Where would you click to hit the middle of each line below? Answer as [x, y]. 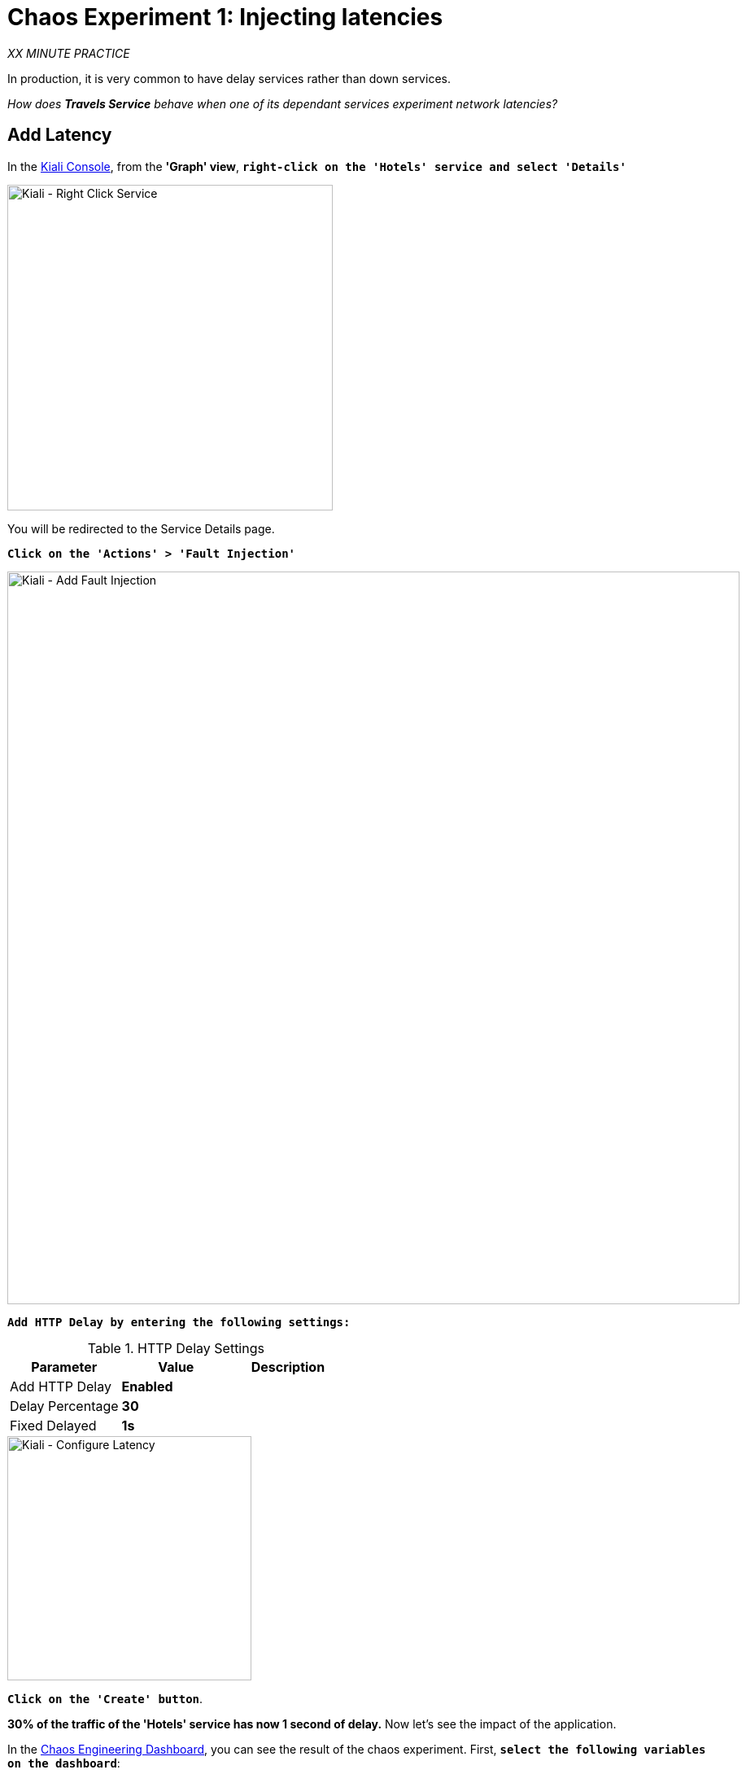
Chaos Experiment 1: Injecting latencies [225, 17]
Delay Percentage [64, 1406]
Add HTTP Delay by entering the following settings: [179, 1322]
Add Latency [60, 135]
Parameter [64, 1367]
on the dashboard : [64, 1763]
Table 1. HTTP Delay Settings [176, 1348]
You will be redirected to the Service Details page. [141, 528]
